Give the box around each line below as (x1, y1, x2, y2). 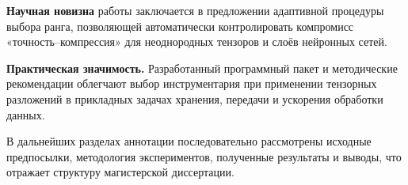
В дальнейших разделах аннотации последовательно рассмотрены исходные (6, 133, 372, 149)
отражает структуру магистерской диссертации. (6, 164, 235, 180)
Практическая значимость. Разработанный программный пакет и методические (6, 59, 398, 76)
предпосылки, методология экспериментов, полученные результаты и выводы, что (6, 148, 402, 164)
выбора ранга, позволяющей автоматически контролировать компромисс (6, 17, 354, 34)
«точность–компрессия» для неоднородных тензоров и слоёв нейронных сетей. (6, 33, 387, 50)
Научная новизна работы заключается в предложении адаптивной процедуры (6, 2, 384, 18)
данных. (6, 106, 45, 123)
